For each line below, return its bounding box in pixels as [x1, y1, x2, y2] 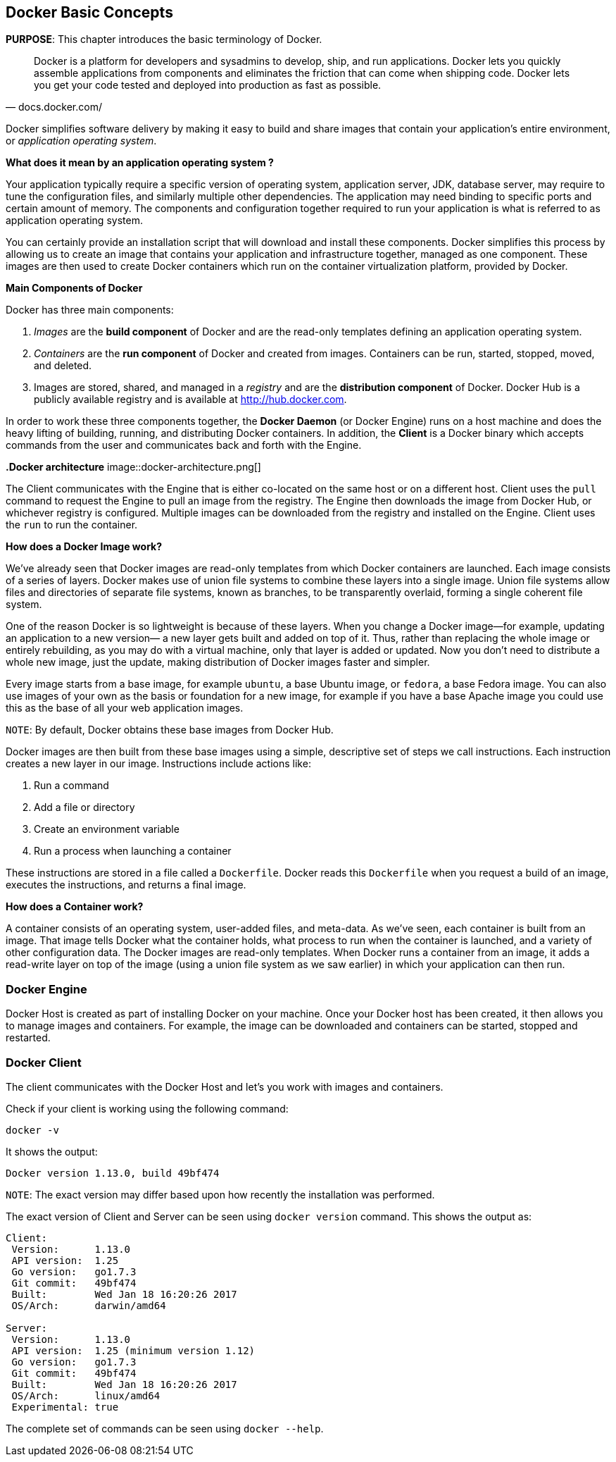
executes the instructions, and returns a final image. [6, 879, 246, 891]
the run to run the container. [6, 519, 138, 531]
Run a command [34, 779, 109, 792]
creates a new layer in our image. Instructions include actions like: [6, 757, 311, 770]
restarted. [6, 1032, 51, 1044]
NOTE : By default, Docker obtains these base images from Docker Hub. [6, 724, 334, 736]
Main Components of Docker [6, 282, 143, 295]
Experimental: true [11, 1401, 119, 1413]
